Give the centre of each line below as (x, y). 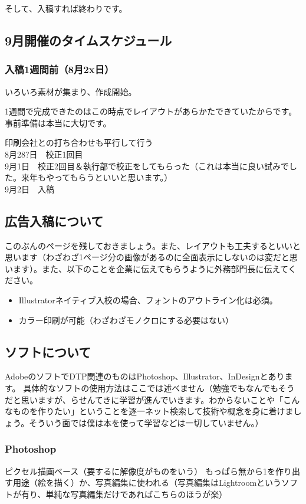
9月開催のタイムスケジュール (88, 40)
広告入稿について (54, 220)
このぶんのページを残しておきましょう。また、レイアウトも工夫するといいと (153, 245)
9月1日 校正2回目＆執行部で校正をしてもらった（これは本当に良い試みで (147, 166)
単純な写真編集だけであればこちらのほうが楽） (136, 494)
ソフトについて (48, 351)
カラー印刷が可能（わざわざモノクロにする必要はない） (126, 320)
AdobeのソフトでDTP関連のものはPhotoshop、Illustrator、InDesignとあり (145, 376)
